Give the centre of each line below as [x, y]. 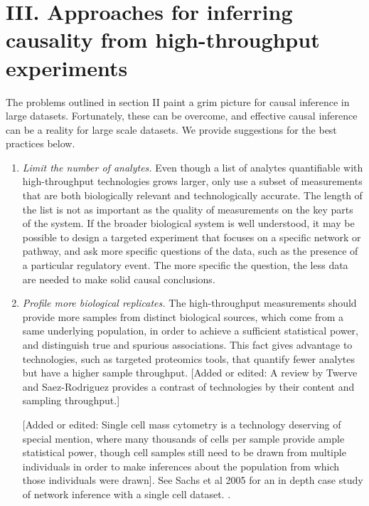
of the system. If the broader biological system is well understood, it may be [188, 223]
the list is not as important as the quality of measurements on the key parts [188, 209]
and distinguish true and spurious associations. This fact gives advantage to [187, 344]
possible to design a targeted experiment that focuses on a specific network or [192, 237]
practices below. [41, 143]
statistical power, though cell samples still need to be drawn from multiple [184, 452]
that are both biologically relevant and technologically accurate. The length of [192, 195]
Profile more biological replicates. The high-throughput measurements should [189, 303]
